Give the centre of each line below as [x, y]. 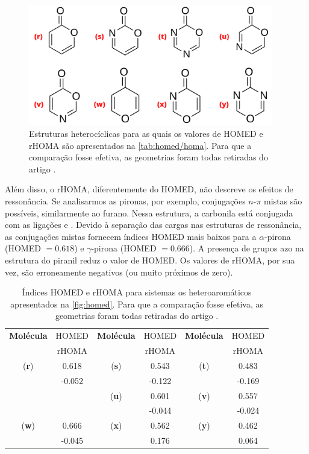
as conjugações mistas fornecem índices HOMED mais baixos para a [131, 236]
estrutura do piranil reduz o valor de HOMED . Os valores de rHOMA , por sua [150, 260]
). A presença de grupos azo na [247, 248]
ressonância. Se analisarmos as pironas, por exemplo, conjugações [125, 200]
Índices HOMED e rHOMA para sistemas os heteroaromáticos [137, 292]
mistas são [283, 200]
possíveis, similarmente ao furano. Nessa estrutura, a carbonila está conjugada [149, 213]
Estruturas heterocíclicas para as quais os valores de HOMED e [146, 134]
